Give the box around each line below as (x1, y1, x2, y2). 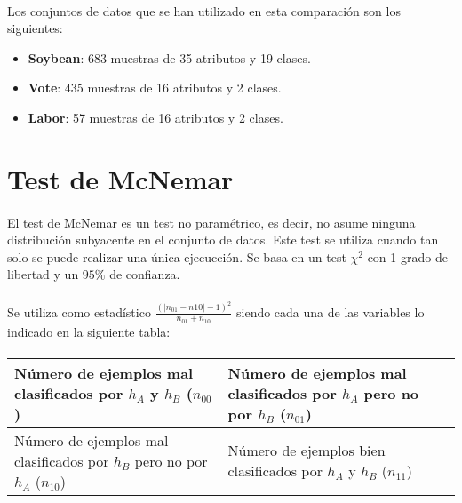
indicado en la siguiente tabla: (7, 322, 171, 340)
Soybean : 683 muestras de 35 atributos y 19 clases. (28, 48, 311, 67)
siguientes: (7, 19, 63, 37)
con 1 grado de (367, 247, 448, 266)
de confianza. (109, 265, 180, 283)
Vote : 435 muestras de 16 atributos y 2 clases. (28, 78, 282, 97)
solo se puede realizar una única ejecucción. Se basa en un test (7, 247, 346, 266)
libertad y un (7, 265, 79, 283)
